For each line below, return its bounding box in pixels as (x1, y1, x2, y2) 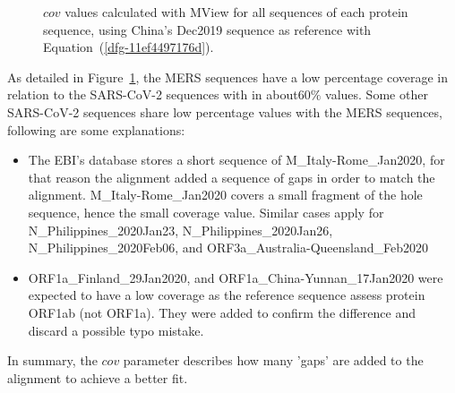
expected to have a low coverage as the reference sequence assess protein (28, 286, 425, 304)
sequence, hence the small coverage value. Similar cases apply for (28, 202, 384, 221)
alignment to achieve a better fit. (7, 368, 188, 387)
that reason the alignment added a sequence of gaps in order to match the (28, 167, 435, 186)
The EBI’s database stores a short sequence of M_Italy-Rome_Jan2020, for (28, 150, 445, 169)
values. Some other (325, 85, 428, 104)
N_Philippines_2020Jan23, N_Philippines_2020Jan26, (28, 220, 333, 239)
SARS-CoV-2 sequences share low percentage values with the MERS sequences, (7, 102, 442, 121)
